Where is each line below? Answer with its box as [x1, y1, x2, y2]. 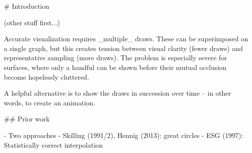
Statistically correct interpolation [4, 139, 103, 150]
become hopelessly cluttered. [4, 71, 89, 82]
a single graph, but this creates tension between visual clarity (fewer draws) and [4, 43, 243, 53]
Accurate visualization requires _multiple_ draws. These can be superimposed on [4, 34, 249, 44]
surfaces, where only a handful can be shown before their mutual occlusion [4, 62, 227, 72]
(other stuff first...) [4, 17, 60, 27]
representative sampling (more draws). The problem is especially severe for [4, 52, 227, 63]
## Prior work [4, 114, 50, 124]
